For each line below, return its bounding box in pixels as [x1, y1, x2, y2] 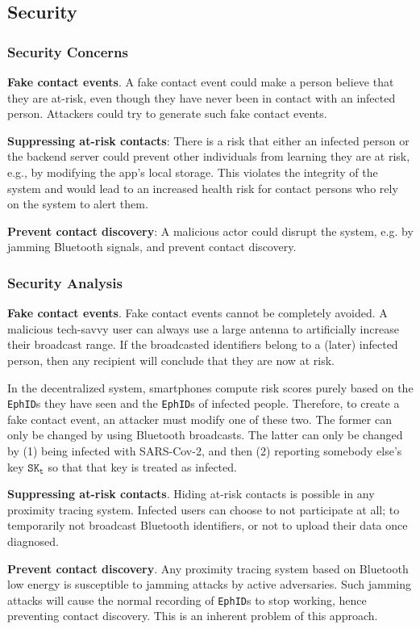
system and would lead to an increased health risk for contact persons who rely [7, 179, 398, 196]
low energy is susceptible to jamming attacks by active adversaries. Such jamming [7, 576, 412, 593]
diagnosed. [7, 532, 59, 549]
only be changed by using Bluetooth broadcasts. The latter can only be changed [7, 426, 403, 443]
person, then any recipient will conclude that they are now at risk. [7, 351, 335, 368]
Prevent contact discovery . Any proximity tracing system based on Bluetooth [7, 560, 409, 577]
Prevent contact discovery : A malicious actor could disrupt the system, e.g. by [7, 222, 414, 239]
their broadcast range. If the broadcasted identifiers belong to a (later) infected [7, 336, 398, 353]
